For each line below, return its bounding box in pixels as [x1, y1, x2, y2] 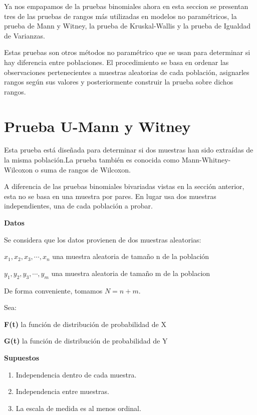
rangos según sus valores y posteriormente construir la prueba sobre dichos [4, 76, 233, 87]
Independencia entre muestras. [16, 386, 109, 396]
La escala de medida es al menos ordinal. [16, 402, 141, 413]
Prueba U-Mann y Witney [4, 115, 191, 136]
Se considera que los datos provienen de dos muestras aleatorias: [4, 234, 201, 244]
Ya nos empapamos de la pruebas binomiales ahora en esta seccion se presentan [4, 1, 248, 11]
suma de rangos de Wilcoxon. [41, 164, 131, 174]
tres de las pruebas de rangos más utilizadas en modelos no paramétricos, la [4, 10, 237, 21]
